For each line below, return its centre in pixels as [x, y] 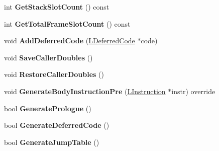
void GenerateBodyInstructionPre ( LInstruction [85, 91]
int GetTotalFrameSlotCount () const [67, 23]
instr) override [193, 91]
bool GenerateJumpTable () [52, 142]
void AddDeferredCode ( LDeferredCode [70, 41]
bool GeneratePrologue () [48, 108]
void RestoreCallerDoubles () [54, 74]
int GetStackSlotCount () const [57, 7]
